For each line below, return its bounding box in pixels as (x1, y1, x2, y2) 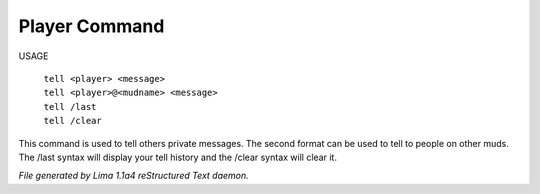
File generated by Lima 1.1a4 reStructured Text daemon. (18, 170, 249, 182)
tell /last (43, 101, 97, 112)
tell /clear (43, 115, 102, 127)
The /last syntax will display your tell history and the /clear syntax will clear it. (18, 151, 337, 163)
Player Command (18, 15, 165, 37)
